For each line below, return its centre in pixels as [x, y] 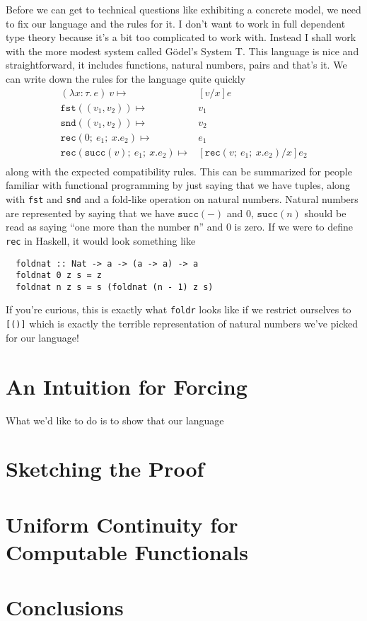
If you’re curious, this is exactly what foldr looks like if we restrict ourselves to [179, 309]
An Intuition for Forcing [127, 386]
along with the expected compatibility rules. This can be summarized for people [179, 171]
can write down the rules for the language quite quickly [126, 78]
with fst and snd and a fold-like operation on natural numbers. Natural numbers [182, 198]
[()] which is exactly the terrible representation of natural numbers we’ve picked [182, 324]
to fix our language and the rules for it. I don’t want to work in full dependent [176, 23]
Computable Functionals [127, 551]
